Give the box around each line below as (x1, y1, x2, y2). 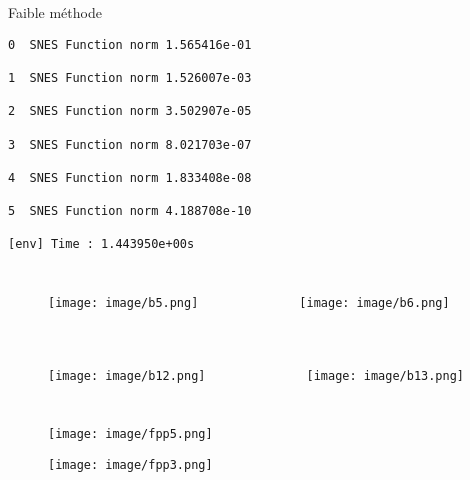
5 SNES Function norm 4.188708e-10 (8, 204, 252, 219)
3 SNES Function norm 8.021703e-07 (8, 137, 252, 152)
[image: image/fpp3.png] (48, 458, 213, 473)
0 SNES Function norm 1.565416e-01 (8, 37, 252, 52)
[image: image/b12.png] (48, 368, 206, 383)
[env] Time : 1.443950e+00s (8, 237, 195, 252)
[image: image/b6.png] (299, 296, 450, 311)
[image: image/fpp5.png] (48, 427, 213, 442)
